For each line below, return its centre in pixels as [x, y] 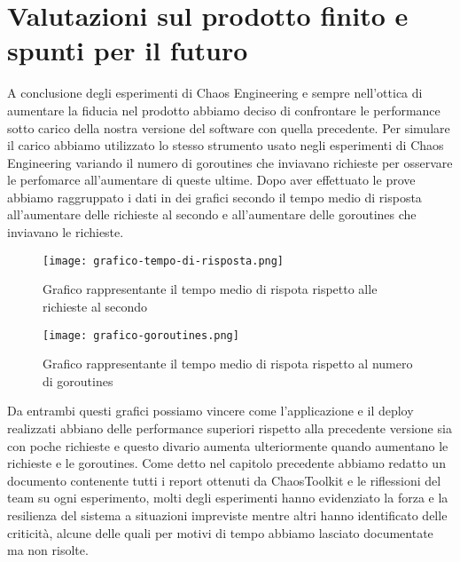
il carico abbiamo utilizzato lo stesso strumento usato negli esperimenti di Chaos [226, 145]
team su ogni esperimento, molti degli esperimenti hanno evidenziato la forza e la [228, 498]
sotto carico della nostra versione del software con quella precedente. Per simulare [229, 127]
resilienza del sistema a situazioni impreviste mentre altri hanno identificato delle [227, 515]
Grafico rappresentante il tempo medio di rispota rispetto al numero [228, 364]
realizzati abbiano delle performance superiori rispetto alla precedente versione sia [230, 427]
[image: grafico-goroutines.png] [141, 335]
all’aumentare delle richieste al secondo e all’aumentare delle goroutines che [212, 214]
